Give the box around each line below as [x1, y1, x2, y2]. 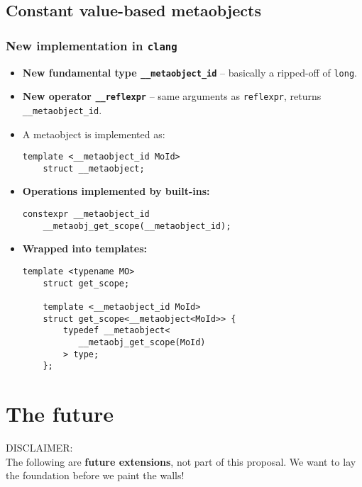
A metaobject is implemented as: [22, 126, 165, 141]
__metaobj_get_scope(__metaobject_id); [43, 220, 231, 231]
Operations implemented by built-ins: [22, 184, 210, 198]
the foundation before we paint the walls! [6, 468, 185, 483]
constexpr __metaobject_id [22, 209, 150, 220]
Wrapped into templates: [22, 241, 147, 256]
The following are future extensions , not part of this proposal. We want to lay [6, 454, 356, 469]
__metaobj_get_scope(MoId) [78, 337, 206, 347]
